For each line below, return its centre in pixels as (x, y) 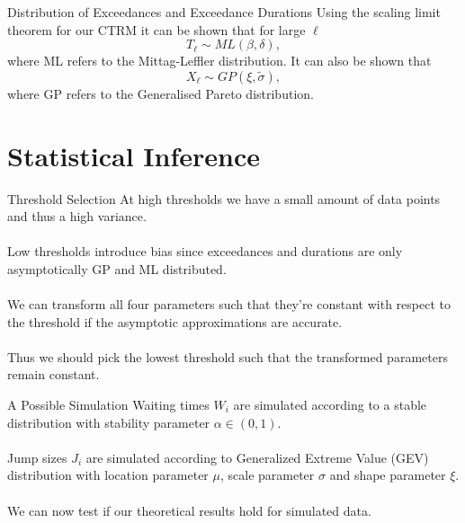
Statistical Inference (134, 155)
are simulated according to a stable (330, 405)
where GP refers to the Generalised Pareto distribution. (161, 93)
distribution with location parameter (108, 475)
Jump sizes (37, 457)
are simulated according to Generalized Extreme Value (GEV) (257, 457)
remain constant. (54, 374)
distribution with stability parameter (109, 422)
